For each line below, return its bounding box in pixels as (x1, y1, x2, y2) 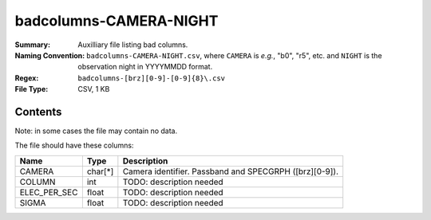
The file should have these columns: (14, 140, 134, 151)
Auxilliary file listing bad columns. (77, 40, 188, 49)
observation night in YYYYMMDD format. (77, 62, 213, 72)
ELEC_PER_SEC (19, 187, 78, 198)
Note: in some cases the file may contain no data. (14, 126, 178, 136)
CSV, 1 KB (77, 84, 110, 94)
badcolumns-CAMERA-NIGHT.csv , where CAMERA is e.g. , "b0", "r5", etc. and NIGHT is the (86, 50, 382, 60)
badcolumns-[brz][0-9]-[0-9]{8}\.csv (77, 73, 226, 83)
